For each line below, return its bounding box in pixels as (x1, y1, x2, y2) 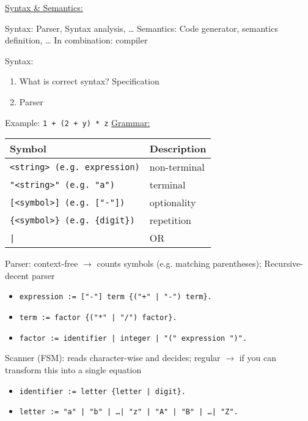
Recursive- (264, 257, 303, 270)
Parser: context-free (5, 257, 78, 270)
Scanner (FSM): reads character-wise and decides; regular (5, 351, 221, 364)
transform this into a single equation (5, 363, 142, 376)
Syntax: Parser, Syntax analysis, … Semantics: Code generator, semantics (5, 21, 278, 34)
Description (149, 141, 207, 156)
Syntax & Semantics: (5, 1, 83, 13)
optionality (149, 195, 196, 210)
